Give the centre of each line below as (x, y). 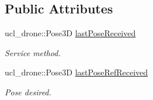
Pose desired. (28, 92)
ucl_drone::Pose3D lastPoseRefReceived (76, 72)
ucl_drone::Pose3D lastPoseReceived (70, 33)
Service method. (33, 52)
